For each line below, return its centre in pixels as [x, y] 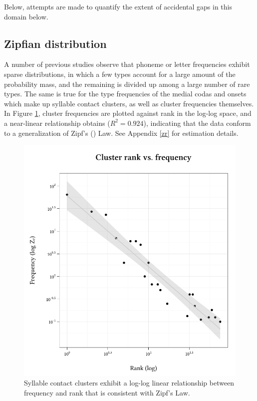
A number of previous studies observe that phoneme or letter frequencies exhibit [127, 64]
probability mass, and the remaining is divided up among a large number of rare [127, 84]
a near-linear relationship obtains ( [57, 123]
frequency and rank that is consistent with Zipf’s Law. [107, 392]
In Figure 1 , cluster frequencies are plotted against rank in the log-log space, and [128, 113]
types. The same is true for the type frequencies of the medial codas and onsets [125, 94]
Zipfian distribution [55, 43]
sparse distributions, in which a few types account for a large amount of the [120, 74]
